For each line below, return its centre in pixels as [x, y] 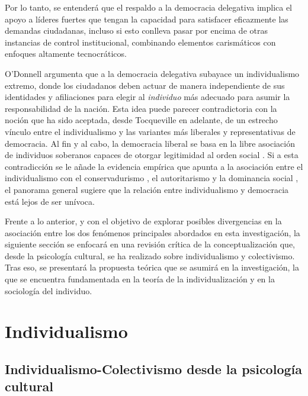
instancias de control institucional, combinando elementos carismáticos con [140, 42]
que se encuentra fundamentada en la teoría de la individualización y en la [140, 279]
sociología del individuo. [49, 290]
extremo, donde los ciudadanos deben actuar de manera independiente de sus [145, 85]
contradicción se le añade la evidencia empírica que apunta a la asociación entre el [154, 166]
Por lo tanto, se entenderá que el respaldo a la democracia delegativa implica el [149, 7]
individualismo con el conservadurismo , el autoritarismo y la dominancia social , [152, 178]
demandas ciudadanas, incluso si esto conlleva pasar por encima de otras [136, 30]
